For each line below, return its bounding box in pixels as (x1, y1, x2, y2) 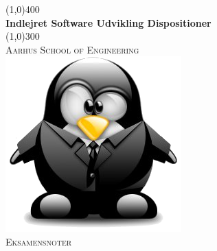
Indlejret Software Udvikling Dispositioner (5, 15, 212, 29)
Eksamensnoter (5, 234, 72, 248)
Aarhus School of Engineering (5, 42, 139, 56)
